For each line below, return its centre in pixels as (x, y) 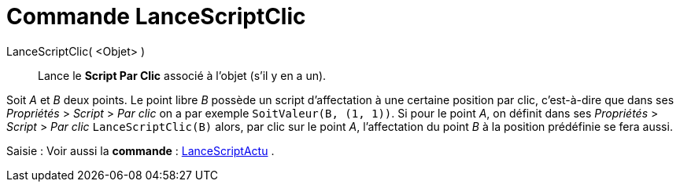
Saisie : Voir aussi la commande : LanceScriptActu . (140, 150)
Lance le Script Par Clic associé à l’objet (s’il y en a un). (182, 75)
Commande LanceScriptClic (156, 16)
